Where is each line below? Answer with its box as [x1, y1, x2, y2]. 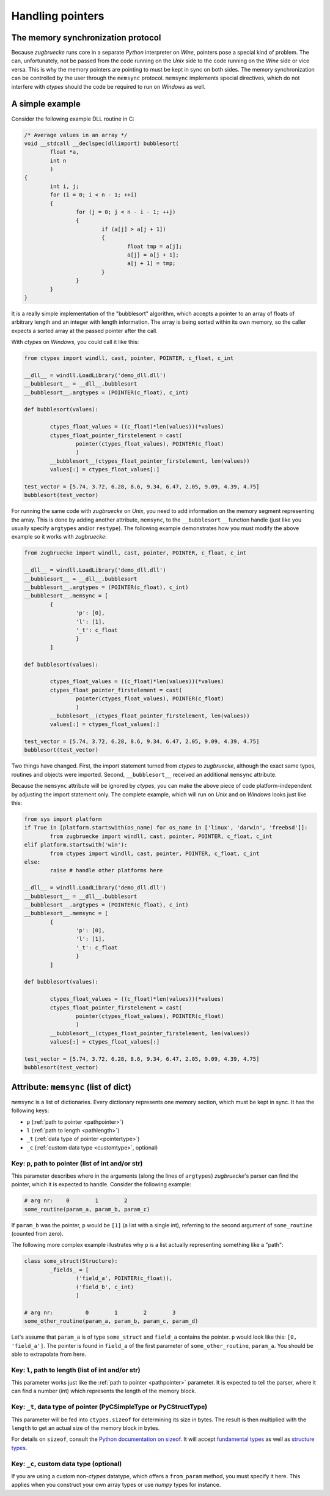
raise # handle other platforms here [50, 867, 163, 874]
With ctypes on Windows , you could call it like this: [11, 338, 139, 346]
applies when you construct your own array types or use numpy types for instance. [11, 1481, 221, 1489]
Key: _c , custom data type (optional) [11, 1459, 122, 1468]
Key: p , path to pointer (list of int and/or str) [11, 1159, 143, 1167]
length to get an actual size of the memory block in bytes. [11, 1424, 160, 1432]
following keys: [11, 1107, 50, 1114]
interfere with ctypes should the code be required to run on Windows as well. [11, 83, 206, 90]
